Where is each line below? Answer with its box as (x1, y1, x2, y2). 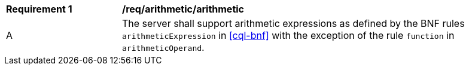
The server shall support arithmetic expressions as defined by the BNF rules (122, 17, 465, 29)
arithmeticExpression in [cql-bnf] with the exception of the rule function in (122, 29, 455, 41)
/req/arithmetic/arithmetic (122, 3, 244, 15)
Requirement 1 (6, 3, 72, 15)
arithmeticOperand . (122, 41, 205, 53)
